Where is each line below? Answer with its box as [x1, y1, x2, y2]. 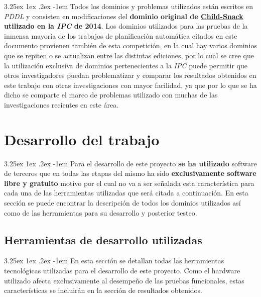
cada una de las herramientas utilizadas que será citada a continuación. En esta [4, 187, 248, 198]
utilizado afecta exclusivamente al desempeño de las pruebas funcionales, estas [4, 275, 244, 285]
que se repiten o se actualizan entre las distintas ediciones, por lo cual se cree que [4, 50, 254, 60]
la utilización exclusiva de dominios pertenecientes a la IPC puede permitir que [4, 60, 247, 70]
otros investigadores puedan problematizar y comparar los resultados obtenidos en [4, 70, 256, 80]
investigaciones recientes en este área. [4, 99, 119, 110]
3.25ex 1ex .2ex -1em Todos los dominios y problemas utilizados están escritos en [4, 1, 253, 11]
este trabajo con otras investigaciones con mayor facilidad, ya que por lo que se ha [4, 79, 257, 90]
